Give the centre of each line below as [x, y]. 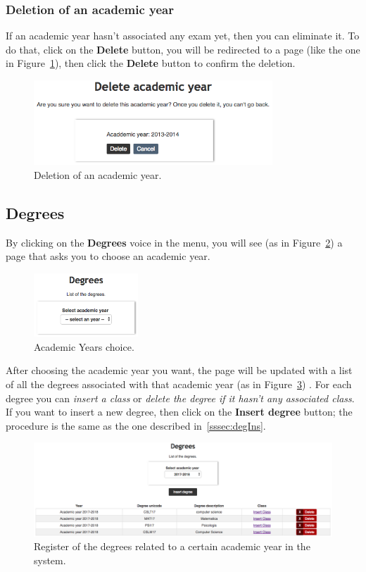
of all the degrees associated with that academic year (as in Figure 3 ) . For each [179, 384]
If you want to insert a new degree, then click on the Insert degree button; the [179, 412]
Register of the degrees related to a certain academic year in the [172, 546]
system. [50, 560]
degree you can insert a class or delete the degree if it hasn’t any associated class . [180, 398]
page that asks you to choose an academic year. [108, 256]
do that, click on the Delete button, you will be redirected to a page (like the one [183, 49]
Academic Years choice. [84, 346]
